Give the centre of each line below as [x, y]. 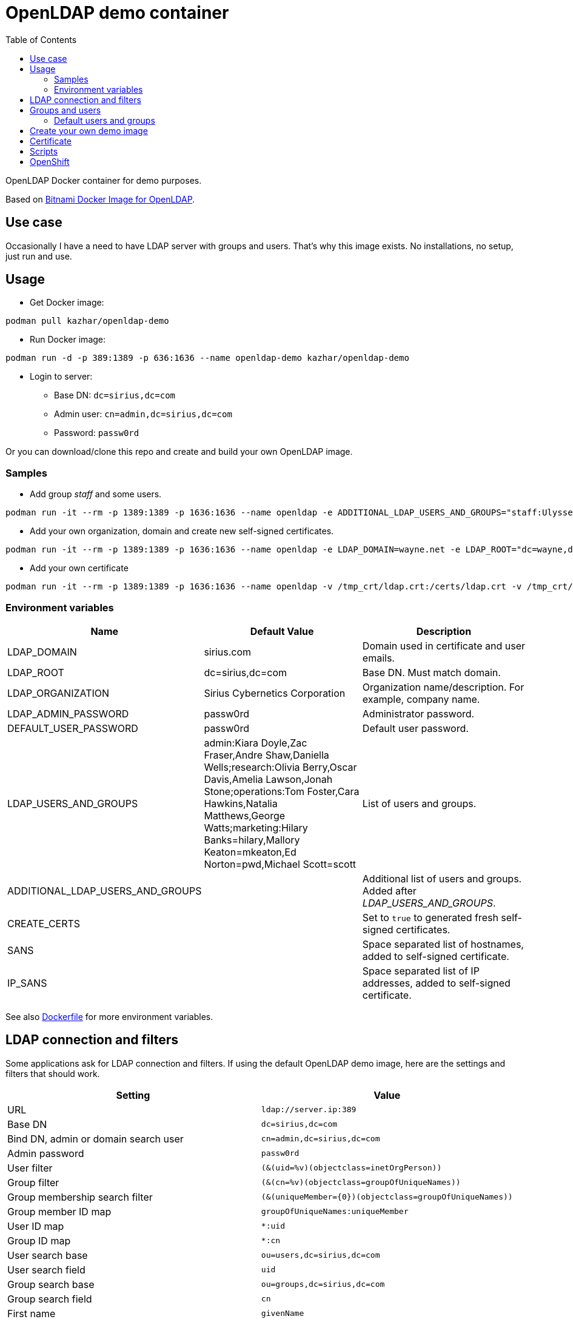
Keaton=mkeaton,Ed [250, 852]
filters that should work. [53, 1073]
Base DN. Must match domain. [431, 672]
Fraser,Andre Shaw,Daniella [266, 755]
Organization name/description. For [443, 687]
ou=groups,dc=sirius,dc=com [323, 1284]
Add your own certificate [79, 568]
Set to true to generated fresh [430, 917]
